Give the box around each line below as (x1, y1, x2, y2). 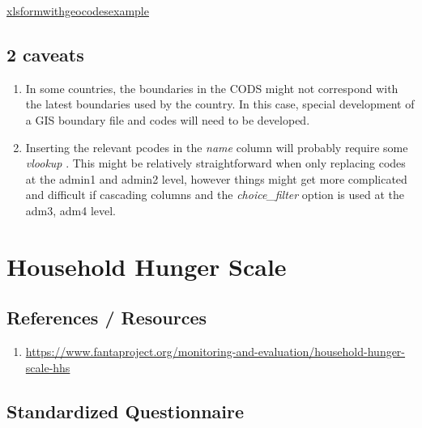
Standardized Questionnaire (6, 398, 245, 423)
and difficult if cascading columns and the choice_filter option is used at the (25, 186, 405, 203)
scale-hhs (25, 358, 70, 375)
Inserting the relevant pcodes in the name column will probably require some (25, 138, 408, 155)
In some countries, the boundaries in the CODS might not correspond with (25, 79, 399, 96)
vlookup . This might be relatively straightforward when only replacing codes (25, 155, 406, 172)
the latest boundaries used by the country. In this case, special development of (25, 95, 415, 112)
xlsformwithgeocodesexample (6, 2, 149, 19)
